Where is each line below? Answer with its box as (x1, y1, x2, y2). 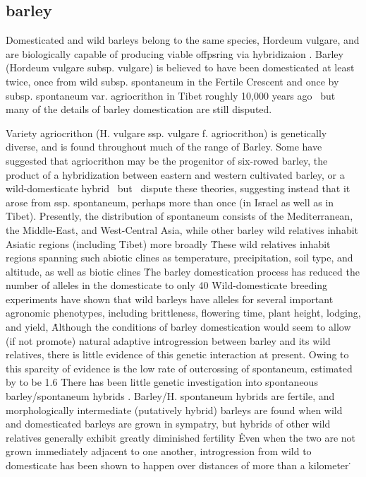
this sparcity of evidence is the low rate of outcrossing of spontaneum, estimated (6, 360, 353, 375)
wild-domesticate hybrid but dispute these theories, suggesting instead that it (6, 181, 350, 196)
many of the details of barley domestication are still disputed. (6, 102, 272, 117)
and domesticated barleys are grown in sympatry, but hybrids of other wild (6, 416, 331, 431)
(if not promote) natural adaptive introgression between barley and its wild (6, 333, 331, 348)
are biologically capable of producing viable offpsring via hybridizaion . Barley (6, 46, 343, 61)
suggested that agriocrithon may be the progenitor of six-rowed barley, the (6, 153, 328, 167)
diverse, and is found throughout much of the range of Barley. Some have (6, 139, 322, 154)
